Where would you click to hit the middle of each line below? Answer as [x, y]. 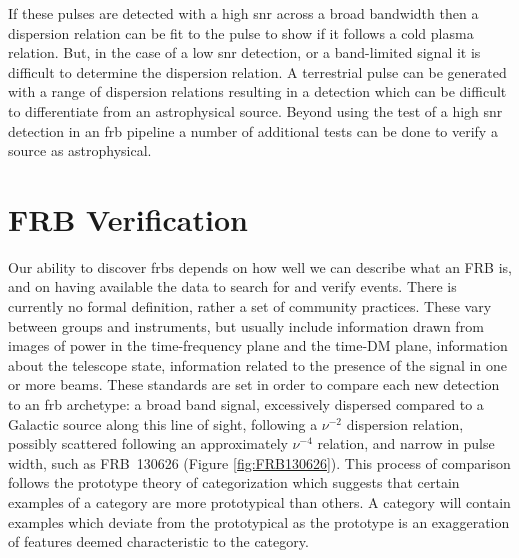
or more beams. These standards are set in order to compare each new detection [254, 384]
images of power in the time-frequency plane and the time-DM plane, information [258, 345]
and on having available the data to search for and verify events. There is [232, 286]
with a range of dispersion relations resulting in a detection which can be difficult [257, 91]
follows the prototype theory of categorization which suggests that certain [234, 482]
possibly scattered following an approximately [148, 443]
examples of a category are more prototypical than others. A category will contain [259, 502]
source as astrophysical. [80, 150]
